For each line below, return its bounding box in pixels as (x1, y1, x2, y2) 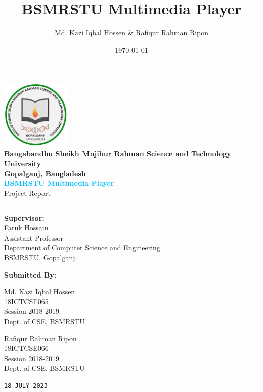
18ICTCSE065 (4, 296, 49, 306)
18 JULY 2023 (4, 382, 48, 389)
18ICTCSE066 (4, 343, 49, 354)
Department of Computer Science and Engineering (4, 242, 160, 253)
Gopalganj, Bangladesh (4, 168, 86, 178)
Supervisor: (4, 212, 45, 223)
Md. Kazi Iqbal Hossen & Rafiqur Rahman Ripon (54, 27, 209, 38)
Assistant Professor (4, 232, 63, 243)
